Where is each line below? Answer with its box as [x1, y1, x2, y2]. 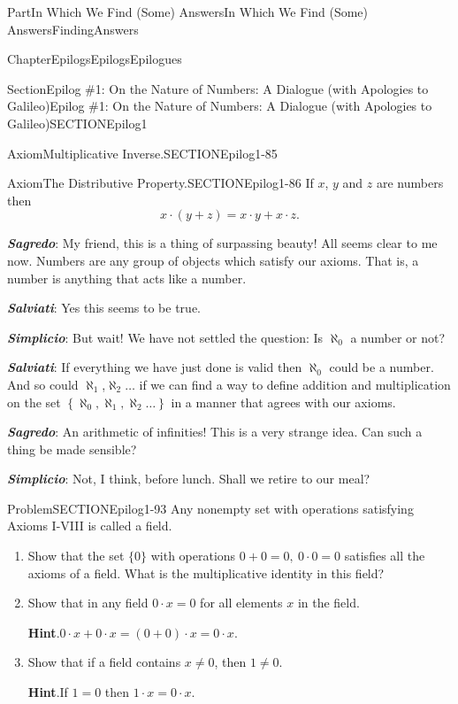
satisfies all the [344, 546, 425, 565]
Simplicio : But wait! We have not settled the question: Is [7, 328, 324, 346]
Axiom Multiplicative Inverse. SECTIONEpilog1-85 [7, 143, 278, 162]
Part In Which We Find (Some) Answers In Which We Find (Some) [7, 3, 369, 20]
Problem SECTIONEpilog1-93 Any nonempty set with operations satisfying [7, 499, 414, 517]
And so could [7, 375, 79, 393]
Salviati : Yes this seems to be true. [7, 298, 201, 317]
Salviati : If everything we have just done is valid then [7, 358, 302, 376]
